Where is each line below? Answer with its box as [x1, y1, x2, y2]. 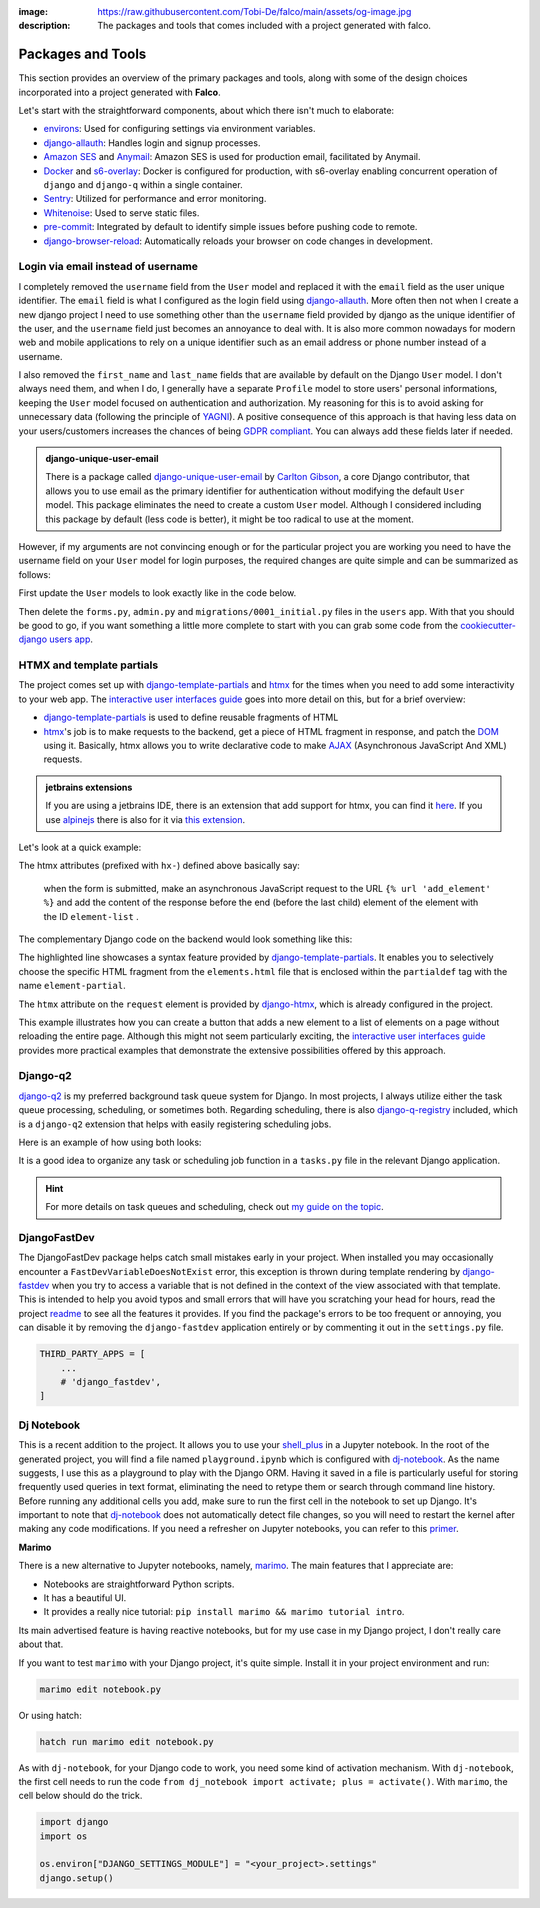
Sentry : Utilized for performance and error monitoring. [43, 193, 267, 205]
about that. [18, 1638, 64, 1650]
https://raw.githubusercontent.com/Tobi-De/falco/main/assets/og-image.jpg [97, 6, 412, 17]
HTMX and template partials [18, 658, 159, 672]
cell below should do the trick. [18, 1790, 143, 1802]
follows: [18, 568, 51, 580]
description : [18, 20, 71, 32]
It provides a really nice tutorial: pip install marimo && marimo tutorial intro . [43, 1606, 405, 1618]
